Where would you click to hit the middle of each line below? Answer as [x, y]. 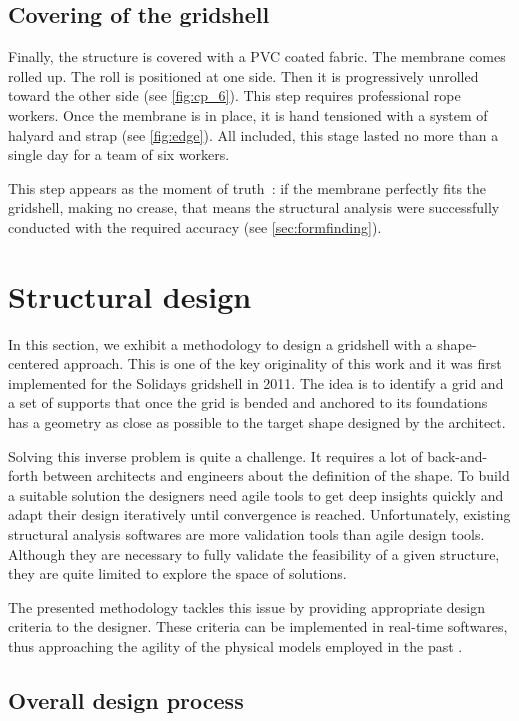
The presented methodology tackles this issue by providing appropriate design [247, 606]
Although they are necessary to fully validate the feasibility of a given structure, [254, 553]
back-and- [457, 455]
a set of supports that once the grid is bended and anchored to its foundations [248, 402]
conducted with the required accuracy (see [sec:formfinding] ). [195, 226]
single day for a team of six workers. [119, 154]
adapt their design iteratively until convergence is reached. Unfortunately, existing [259, 514]
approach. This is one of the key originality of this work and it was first [282, 363]
